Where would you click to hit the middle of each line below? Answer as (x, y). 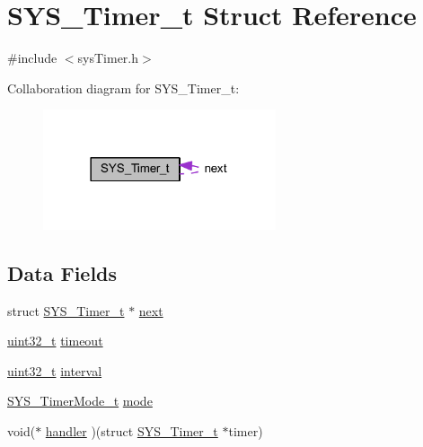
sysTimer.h (108, 58)
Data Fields (62, 272)
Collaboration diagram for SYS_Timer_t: (123, 88)
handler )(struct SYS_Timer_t (132, 430)
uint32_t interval (55, 370)
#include (32, 58)
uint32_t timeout (55, 341)
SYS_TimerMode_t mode (80, 401)
